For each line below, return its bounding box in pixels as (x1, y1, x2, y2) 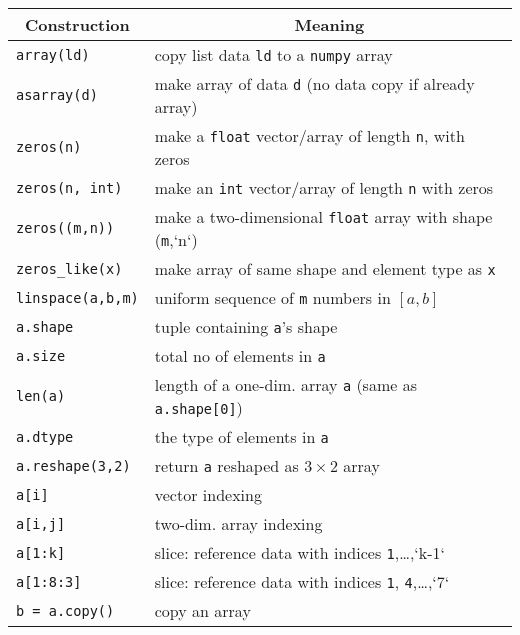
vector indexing (154, 483, 262, 506)
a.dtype (16, 428, 74, 445)
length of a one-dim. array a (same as (154, 373, 417, 396)
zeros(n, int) (16, 179, 123, 196)
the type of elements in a (154, 425, 329, 448)
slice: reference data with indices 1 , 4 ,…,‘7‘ (154, 570, 450, 593)
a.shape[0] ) (154, 396, 243, 419)
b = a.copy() (16, 602, 115, 619)
